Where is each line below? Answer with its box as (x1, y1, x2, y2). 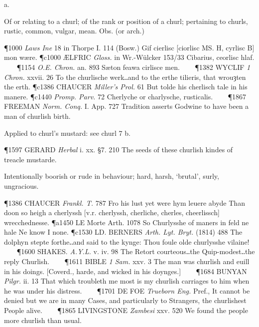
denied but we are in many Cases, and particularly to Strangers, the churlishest (4, 295, 247, 306)
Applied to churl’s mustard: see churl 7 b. (4, 127, 130, 138)
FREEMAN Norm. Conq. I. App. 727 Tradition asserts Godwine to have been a (4, 101, 249, 111)
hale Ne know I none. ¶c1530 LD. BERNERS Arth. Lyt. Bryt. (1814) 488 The (4, 227, 243, 237)
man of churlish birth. (4, 110, 71, 121)
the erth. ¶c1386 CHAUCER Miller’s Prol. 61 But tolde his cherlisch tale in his (4, 81, 248, 92)
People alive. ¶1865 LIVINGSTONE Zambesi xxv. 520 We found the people (4, 305, 248, 316)
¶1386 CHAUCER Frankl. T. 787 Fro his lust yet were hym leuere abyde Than (4, 197, 245, 208)
